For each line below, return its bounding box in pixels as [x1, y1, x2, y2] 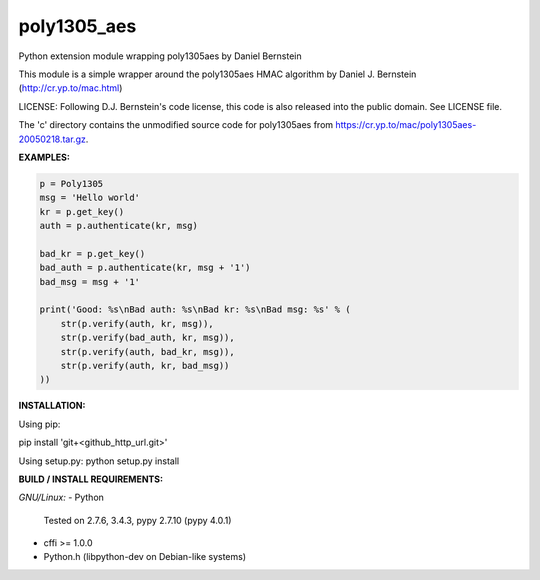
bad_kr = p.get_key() [39, 248, 146, 259]
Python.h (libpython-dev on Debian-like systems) [43, 551, 247, 563]
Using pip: [18, 418, 61, 430]
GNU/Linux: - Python [18, 491, 105, 504]
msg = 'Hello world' [39, 192, 140, 204]
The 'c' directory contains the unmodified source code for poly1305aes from [18, 119, 334, 131]
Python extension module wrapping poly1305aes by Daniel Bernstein [18, 50, 302, 62]
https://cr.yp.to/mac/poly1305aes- [335, 119, 477, 131]
